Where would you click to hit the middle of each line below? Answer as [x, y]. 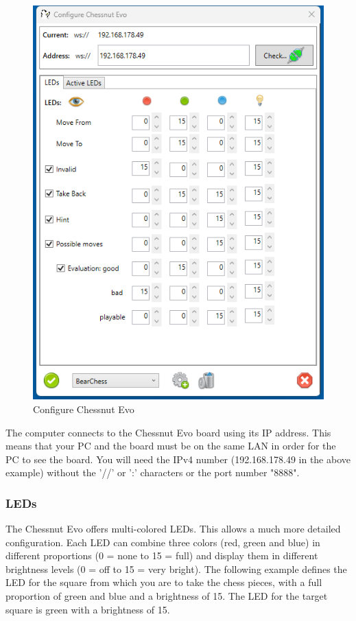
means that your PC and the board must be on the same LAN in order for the [171, 446]
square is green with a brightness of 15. [88, 609]
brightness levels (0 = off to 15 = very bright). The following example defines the [176, 569]
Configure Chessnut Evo [84, 409]
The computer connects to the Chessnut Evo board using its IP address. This [168, 432]
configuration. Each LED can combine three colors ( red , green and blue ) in [163, 542]
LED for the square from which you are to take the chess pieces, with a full [164, 582]
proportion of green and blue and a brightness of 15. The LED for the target [167, 596]
